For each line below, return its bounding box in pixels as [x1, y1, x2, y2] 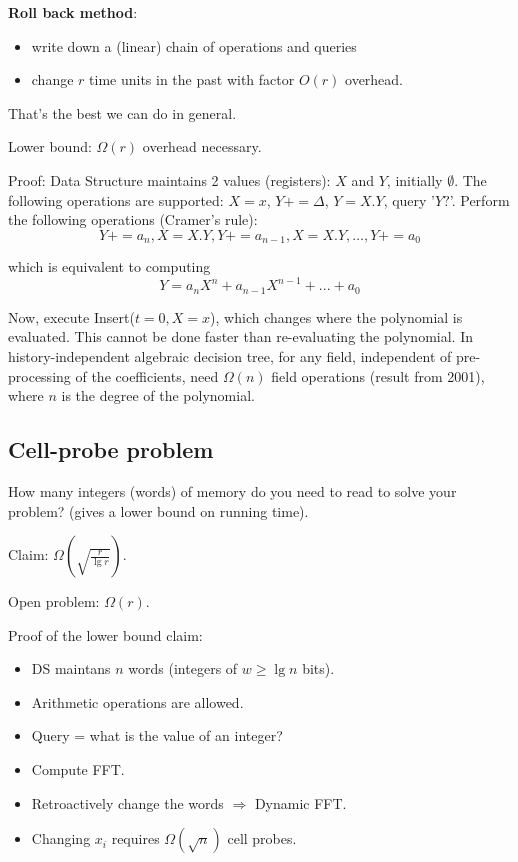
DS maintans [31, 658, 111, 679]
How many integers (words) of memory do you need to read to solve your [8, 480, 457, 501]
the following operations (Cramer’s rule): [8, 209, 258, 230]
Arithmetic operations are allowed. [31, 691, 244, 712]
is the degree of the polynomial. [61, 385, 255, 406]
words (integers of [128, 658, 238, 679]
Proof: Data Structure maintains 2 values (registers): [8, 169, 331, 190]
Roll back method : [8, 2, 138, 22]
